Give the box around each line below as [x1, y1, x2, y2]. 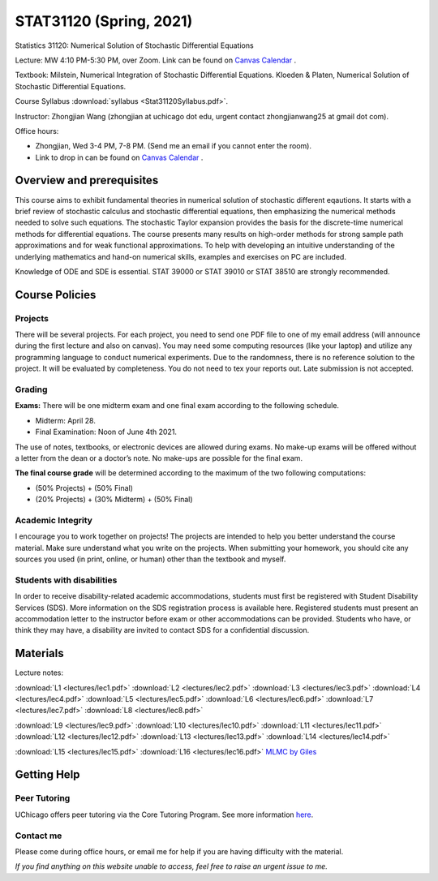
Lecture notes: [15, 668, 64, 677]
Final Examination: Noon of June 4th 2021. [35, 427, 178, 437]
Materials [15, 647, 64, 660]
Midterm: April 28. [35, 415, 97, 425]
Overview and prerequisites [15, 174, 159, 187]
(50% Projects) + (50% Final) [35, 483, 134, 492]
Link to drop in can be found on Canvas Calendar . [35, 153, 204, 162]
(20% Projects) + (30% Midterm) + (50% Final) [35, 495, 194, 505]
